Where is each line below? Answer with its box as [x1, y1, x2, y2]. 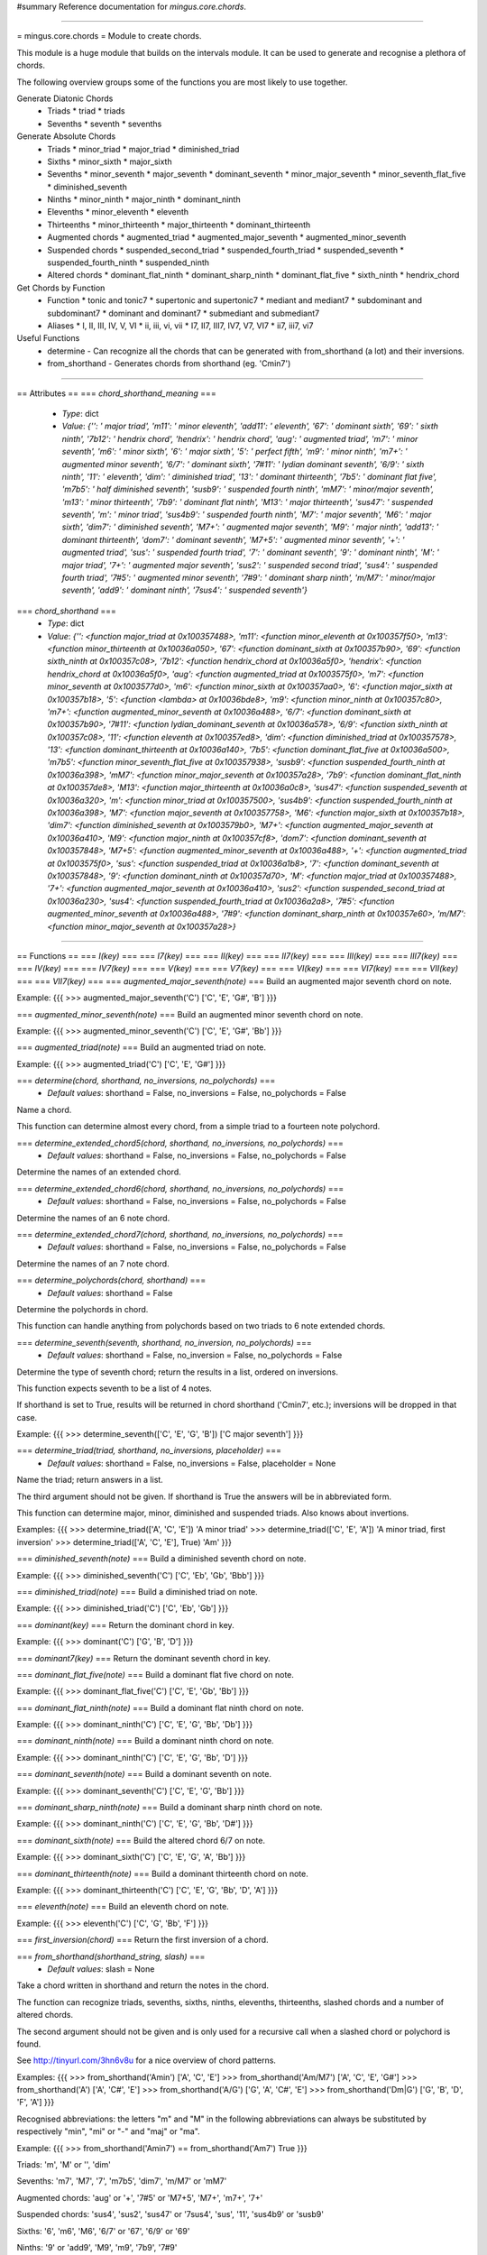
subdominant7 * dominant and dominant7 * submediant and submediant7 [47, 308, 320, 318]
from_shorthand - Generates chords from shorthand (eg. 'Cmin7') [47, 358, 291, 369]
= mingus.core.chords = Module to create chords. [16, 31, 202, 41]
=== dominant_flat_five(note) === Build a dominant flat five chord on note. [16, 1669, 295, 1680]
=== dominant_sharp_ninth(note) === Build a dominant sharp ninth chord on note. [16, 1802, 323, 1813]
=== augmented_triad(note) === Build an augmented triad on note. [16, 1042, 266, 1053]
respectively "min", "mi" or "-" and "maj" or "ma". [16, 2126, 200, 2137]
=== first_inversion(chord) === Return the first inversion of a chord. [16, 1935, 270, 1946]
